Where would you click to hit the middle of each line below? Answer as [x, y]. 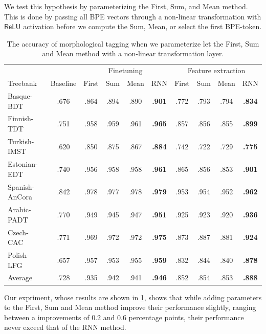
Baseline [63, 83]
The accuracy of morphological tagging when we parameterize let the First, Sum [133, 43]
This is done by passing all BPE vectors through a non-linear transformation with [133, 16]
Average [20, 277]
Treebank [22, 83]
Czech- [18, 232]
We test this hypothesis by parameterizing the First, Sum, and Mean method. [126, 6]
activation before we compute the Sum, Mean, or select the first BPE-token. [142, 26]
